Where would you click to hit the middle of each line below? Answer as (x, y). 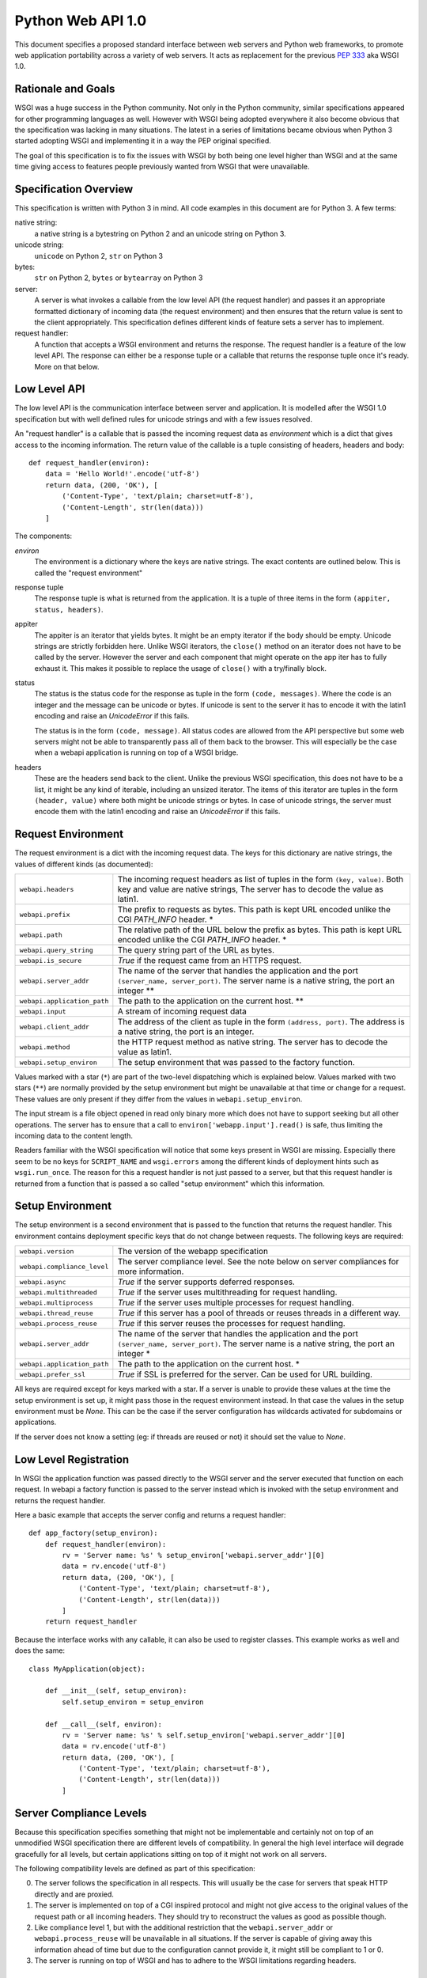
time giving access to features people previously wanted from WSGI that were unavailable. (162, 167)
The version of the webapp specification (193, 1252)
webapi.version (47, 1251)
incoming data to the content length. (74, 1136)
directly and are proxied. (74, 1894)
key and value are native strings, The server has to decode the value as (250, 889)
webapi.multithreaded (59, 1292)
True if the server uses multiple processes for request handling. (236, 1303)
